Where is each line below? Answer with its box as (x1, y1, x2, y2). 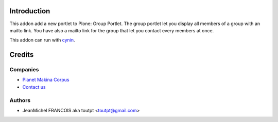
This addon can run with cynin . (9, 37, 75, 43)
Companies (9, 66, 39, 73)
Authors (9, 96, 31, 104)
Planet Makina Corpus (22, 77, 69, 83)
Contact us (22, 84, 46, 90)
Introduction (9, 7, 50, 15)
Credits (9, 50, 34, 59)
